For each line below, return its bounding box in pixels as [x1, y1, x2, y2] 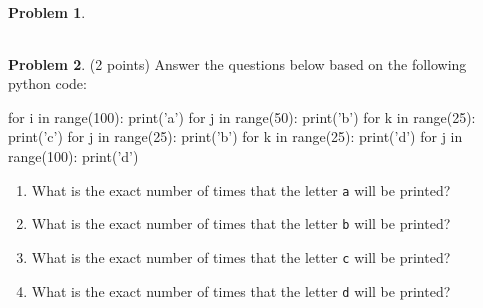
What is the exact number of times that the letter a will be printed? [31, 179, 451, 200]
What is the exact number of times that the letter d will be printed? [31, 280, 451, 301]
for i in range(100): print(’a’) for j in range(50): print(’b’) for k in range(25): [8, 106, 476, 127]
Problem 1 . [8, 2, 86, 22]
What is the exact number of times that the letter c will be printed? [31, 246, 451, 267]
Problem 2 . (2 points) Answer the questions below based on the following [8, 53, 467, 74]
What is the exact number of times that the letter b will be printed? [31, 213, 451, 234]
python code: [8, 73, 87, 94]
